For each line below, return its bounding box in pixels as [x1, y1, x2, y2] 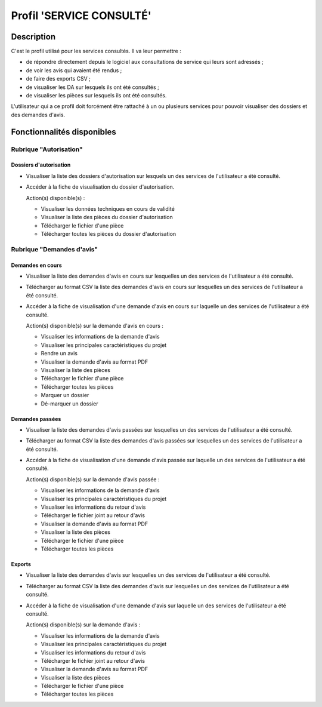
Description [11, 32, 56, 42]
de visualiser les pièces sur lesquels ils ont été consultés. [26, 92, 167, 99]
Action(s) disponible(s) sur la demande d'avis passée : [26, 475, 160, 483]
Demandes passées [11, 415, 61, 422]
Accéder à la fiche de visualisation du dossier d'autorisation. [26, 183, 175, 190]
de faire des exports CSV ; [26, 75, 91, 82]
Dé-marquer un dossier [41, 400, 98, 407]
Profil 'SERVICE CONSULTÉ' [11, 9, 151, 22]
